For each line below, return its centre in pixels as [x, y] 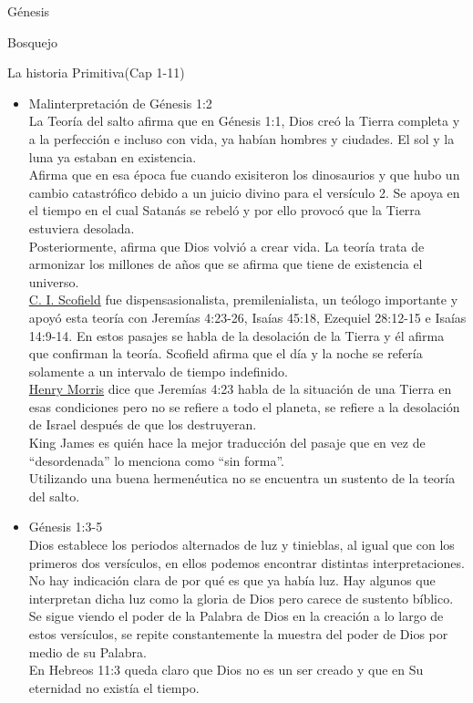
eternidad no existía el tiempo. [114, 687]
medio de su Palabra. [87, 651]
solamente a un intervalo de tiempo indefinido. [158, 371]
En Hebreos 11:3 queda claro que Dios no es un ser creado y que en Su [226, 670]
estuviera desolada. [82, 227]
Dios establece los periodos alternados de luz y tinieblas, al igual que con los [242, 545]
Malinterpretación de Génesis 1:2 [120, 103]
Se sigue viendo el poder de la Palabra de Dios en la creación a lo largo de [236, 616]
